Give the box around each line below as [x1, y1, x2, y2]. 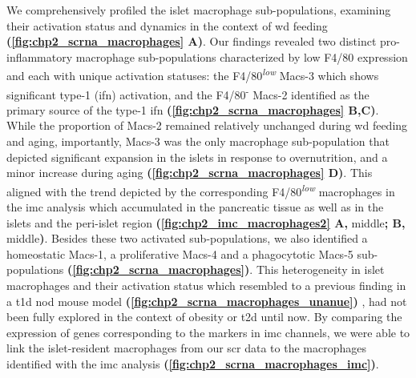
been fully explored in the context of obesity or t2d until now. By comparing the [6, 308, 402, 325]
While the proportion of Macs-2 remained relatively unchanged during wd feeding [6, 117, 408, 134]
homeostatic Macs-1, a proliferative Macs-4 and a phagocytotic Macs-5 [6, 245, 353, 262]
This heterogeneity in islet [256, 261, 385, 278]
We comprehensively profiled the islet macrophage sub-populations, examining [6, 2, 391, 18]
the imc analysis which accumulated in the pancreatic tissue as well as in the [6, 199, 384, 215]
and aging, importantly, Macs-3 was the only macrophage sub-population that [6, 133, 390, 150]
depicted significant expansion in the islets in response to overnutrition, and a [6, 148, 388, 165]
